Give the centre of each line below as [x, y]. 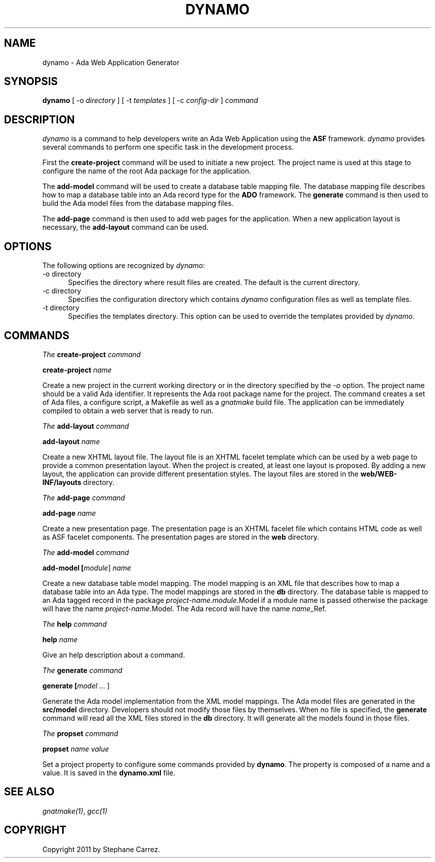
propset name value [76, 749]
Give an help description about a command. [114, 655]
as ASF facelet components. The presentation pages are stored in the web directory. [181, 537]
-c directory [62, 291]
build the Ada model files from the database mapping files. [138, 203]
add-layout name [71, 441]
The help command [74, 624]
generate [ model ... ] [76, 685]
